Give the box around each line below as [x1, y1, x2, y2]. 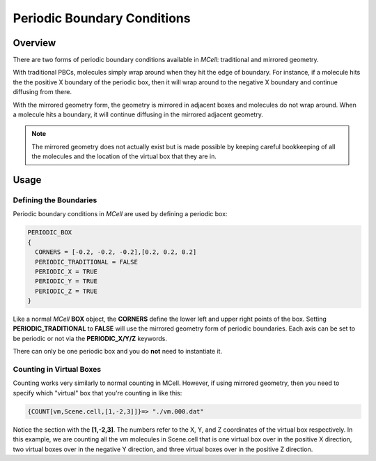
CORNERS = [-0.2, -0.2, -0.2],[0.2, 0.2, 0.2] [35, 248, 197, 256]
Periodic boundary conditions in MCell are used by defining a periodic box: [13, 210, 228, 218]
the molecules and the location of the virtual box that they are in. [31, 152, 217, 160]
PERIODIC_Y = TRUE [35, 278, 97, 285]
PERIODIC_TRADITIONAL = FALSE [35, 258, 139, 266]
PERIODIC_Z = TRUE [35, 287, 97, 295]
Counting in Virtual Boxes [13, 364, 102, 374]
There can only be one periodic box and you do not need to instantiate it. [13, 347, 223, 356]
